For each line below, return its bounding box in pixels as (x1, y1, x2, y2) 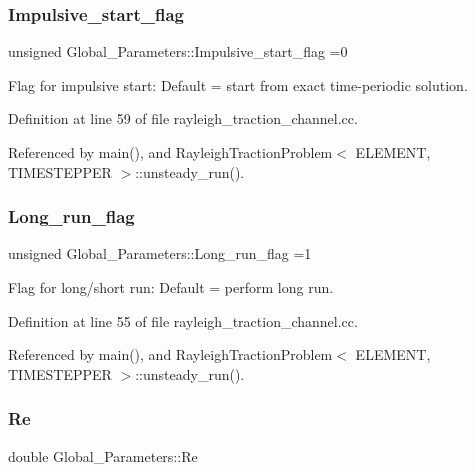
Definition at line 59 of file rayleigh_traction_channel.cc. (8, 108, 358, 129)
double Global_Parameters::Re (8, 445, 198, 466)
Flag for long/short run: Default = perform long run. (8, 277, 334, 297)
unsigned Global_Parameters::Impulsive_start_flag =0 (8, 41, 348, 62)
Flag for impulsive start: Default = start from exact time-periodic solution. (8, 74, 468, 95)
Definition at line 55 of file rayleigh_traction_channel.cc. (8, 310, 358, 331)
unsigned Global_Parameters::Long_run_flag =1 (8, 243, 312, 264)
